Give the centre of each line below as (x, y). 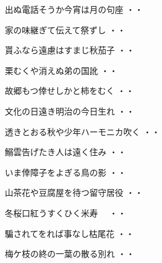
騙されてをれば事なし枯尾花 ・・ (70, 233)
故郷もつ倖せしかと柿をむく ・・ (70, 91)
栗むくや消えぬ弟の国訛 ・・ (61, 70)
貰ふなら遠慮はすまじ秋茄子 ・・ (70, 50)
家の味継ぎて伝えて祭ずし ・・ (65, 29)
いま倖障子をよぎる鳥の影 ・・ (66, 172)
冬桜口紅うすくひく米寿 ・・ (66, 212)
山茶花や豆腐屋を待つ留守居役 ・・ (74, 192)
